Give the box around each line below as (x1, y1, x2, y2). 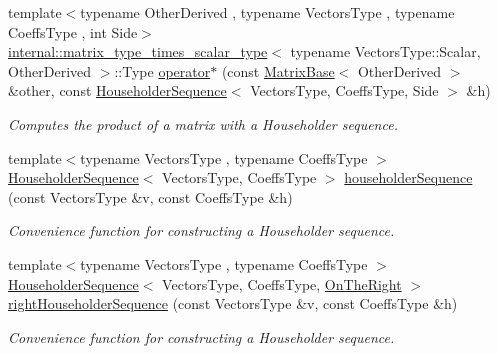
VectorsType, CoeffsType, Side (250, 80, 439, 101)
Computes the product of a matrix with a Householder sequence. (8, 113, 398, 134)
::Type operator (114, 60, 211, 81)
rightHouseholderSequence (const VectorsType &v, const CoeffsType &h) (8, 293, 458, 314)
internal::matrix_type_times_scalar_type (8, 41, 268, 62)
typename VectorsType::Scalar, (290, 41, 481, 62)
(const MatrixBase (221, 60, 335, 81)
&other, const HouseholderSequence (8, 80, 227, 101)
